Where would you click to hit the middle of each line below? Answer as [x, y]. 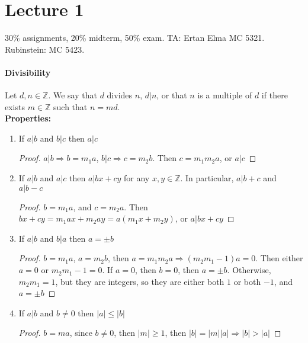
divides [120, 95]
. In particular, [207, 178]
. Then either [279, 258]
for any [137, 178]
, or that [172, 95]
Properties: [28, 118]
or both [247, 281]
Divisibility [28, 72]
